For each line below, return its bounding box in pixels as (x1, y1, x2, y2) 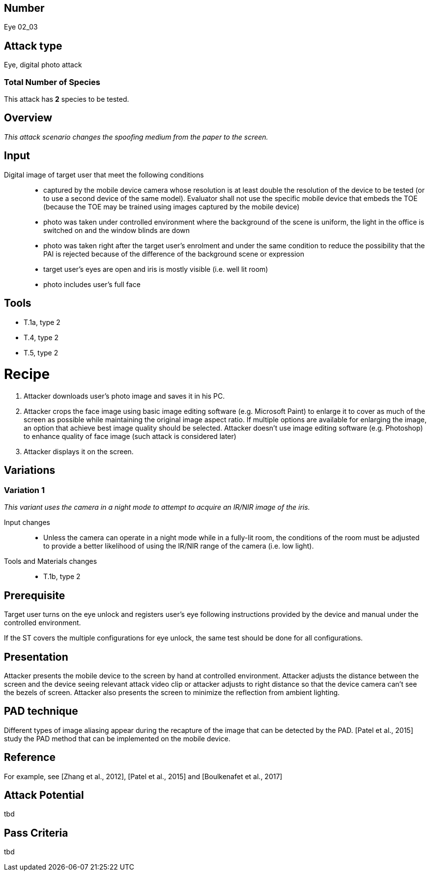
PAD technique (4, 705, 78, 718)
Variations (4, 464, 56, 477)
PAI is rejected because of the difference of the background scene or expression (43, 249, 305, 258)
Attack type (4, 39, 62, 52)
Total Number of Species (4, 77, 100, 87)
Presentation (4, 650, 68, 663)
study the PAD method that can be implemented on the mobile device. (4, 734, 230, 743)
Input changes (4, 518, 50, 527)
